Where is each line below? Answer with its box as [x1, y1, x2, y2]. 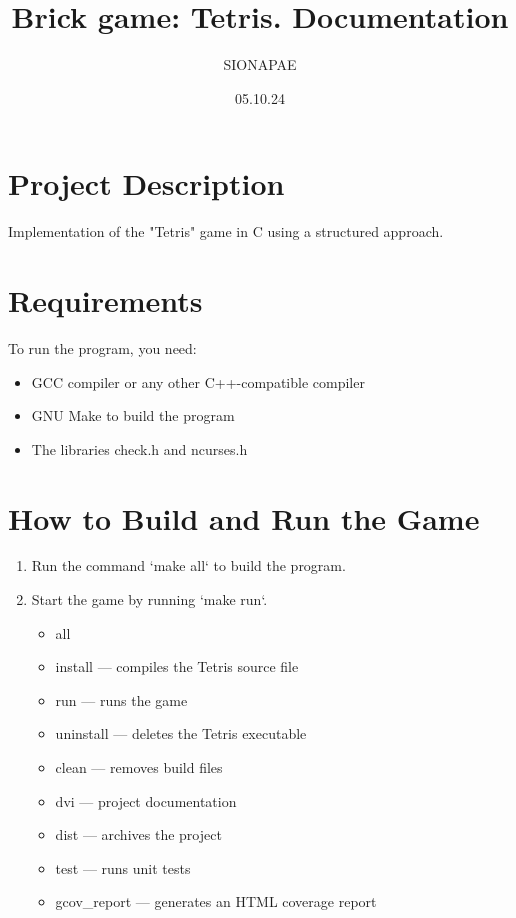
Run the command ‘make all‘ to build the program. [31, 555, 346, 576]
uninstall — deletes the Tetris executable [55, 723, 307, 744]
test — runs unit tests [55, 857, 191, 878]
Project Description [8, 163, 285, 204]
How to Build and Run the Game [8, 497, 480, 538]
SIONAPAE [223, 54, 297, 75]
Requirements [8, 280, 203, 321]
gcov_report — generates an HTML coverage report [55, 891, 377, 912]
